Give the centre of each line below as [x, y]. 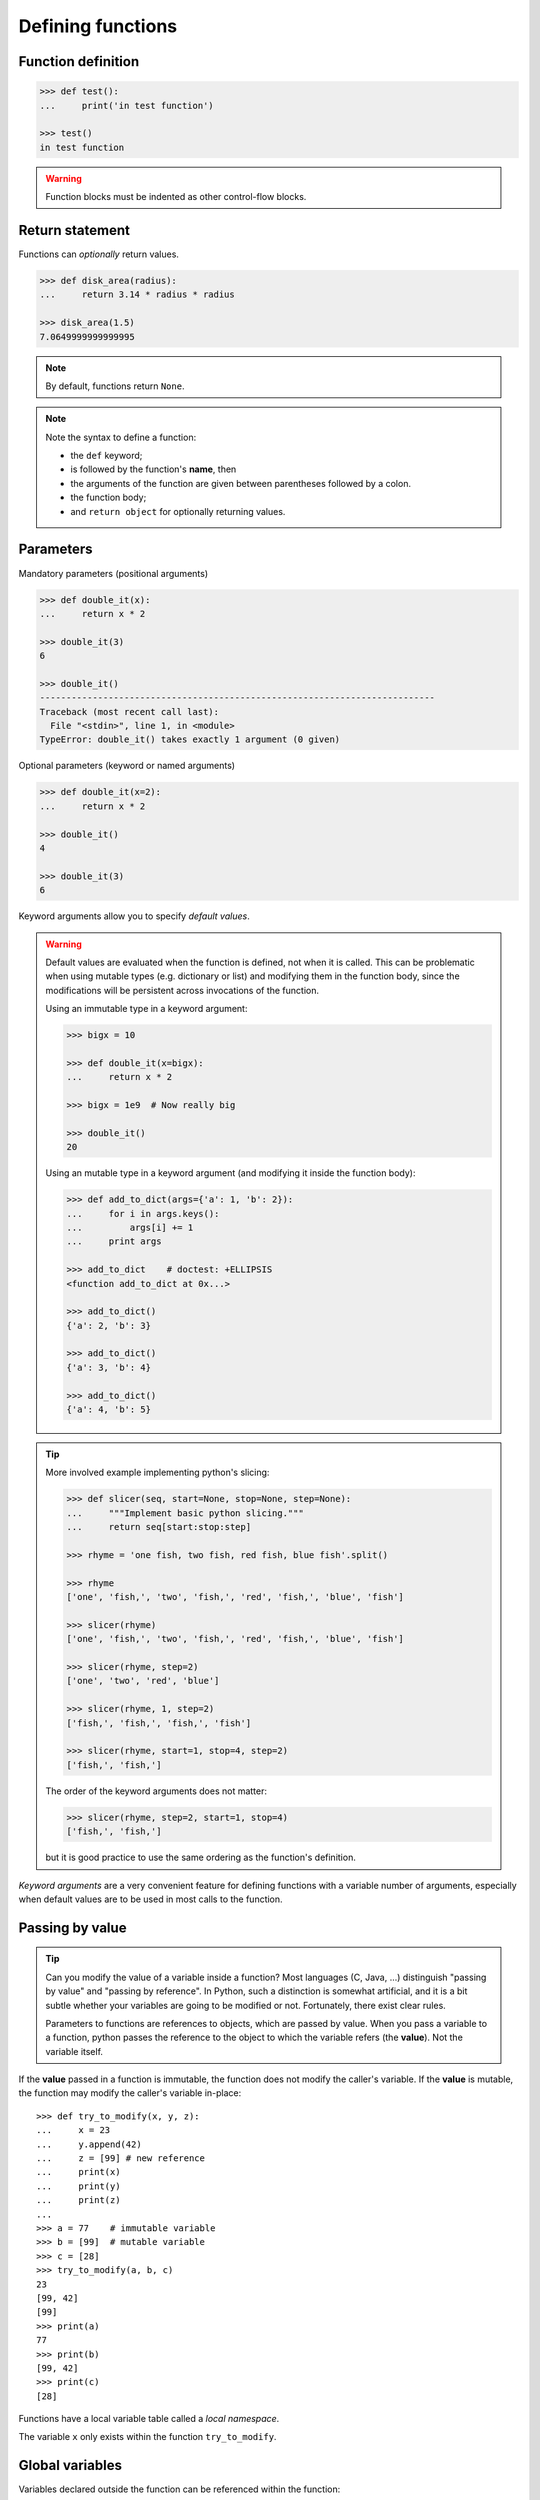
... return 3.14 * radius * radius [137, 294]
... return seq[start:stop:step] [159, 1527]
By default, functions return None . [115, 386]
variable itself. [74, 2051]
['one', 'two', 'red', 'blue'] [143, 1681]
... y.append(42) [89, 2144]
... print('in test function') [126, 105]
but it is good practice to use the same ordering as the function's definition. [201, 1857]
